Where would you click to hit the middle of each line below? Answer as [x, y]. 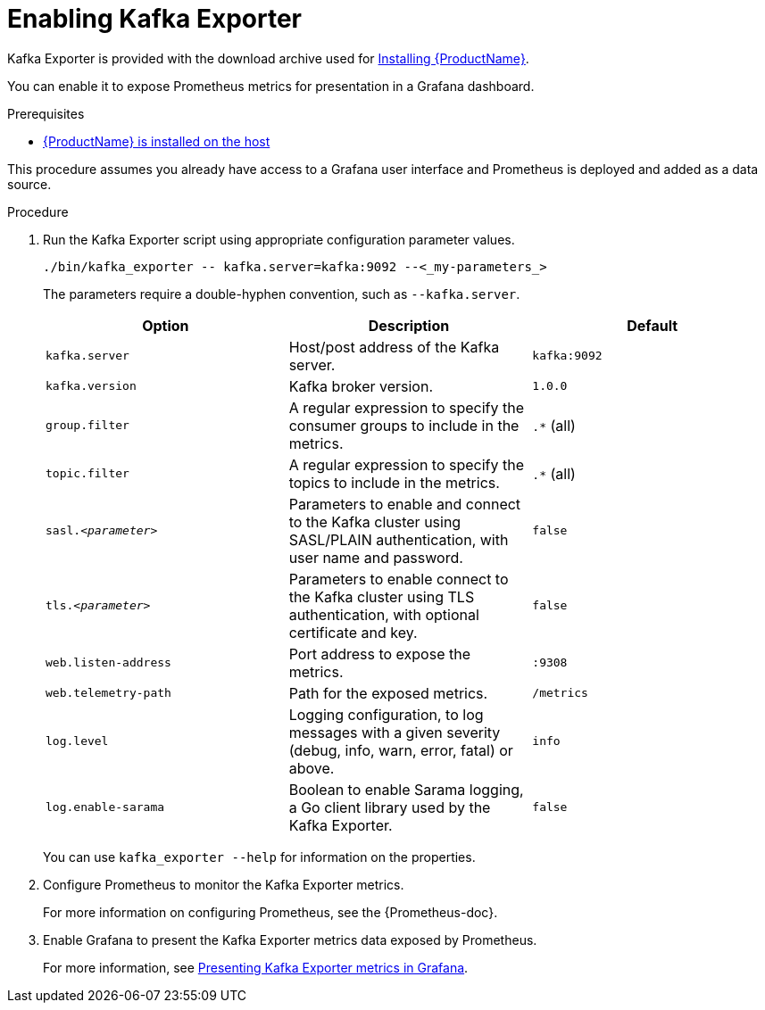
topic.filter [87, 474]
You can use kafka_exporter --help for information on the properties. [259, 857]
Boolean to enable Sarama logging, [406, 789]
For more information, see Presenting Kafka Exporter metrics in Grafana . [256, 967]
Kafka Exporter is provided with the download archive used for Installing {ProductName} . [268, 58]
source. [29, 184]
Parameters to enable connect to [399, 579]
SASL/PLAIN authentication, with [399, 539]
